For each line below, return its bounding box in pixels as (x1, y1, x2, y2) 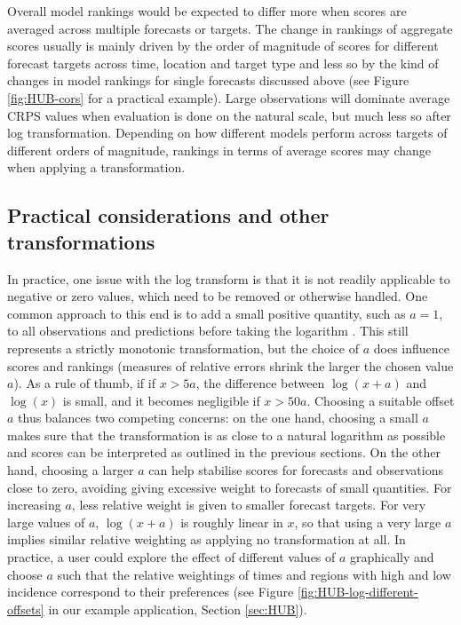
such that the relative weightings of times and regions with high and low (57, 565, 451, 583)
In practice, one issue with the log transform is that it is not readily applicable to (7, 269, 450, 288)
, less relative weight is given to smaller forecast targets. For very (71, 495, 426, 514)
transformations (7, 227, 155, 255)
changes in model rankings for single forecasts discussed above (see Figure (7, 71, 409, 90)
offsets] (7, 599, 44, 618)
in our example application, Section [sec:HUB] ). (48, 599, 307, 618)
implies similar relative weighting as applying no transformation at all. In (7, 530, 406, 549)
